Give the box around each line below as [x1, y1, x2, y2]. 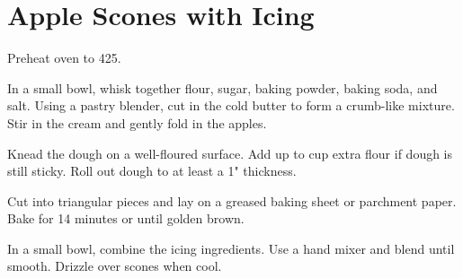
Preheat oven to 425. [7, 48, 121, 67]
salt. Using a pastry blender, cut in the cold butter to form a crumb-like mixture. [7, 96, 455, 115]
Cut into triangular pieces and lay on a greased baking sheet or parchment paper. [7, 191, 457, 210]
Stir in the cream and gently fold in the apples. [7, 113, 267, 132]
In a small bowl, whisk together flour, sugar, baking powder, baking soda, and [7, 78, 438, 97]
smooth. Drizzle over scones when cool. [7, 256, 222, 275]
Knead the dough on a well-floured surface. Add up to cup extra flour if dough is [7, 143, 453, 162]
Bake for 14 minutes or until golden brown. [7, 209, 245, 228]
